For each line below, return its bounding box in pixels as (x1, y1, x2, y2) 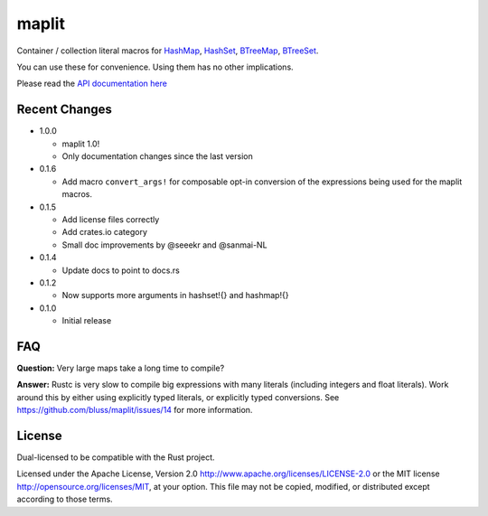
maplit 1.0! (61, 138, 100, 149)
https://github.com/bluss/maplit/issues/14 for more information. (16, 405, 253, 416)
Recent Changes (16, 102, 113, 117)
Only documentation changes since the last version (61, 151, 253, 162)
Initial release (61, 315, 112, 326)
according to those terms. (16, 493, 113, 505)
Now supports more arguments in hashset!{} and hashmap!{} (61, 290, 289, 301)
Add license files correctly (61, 213, 160, 225)
